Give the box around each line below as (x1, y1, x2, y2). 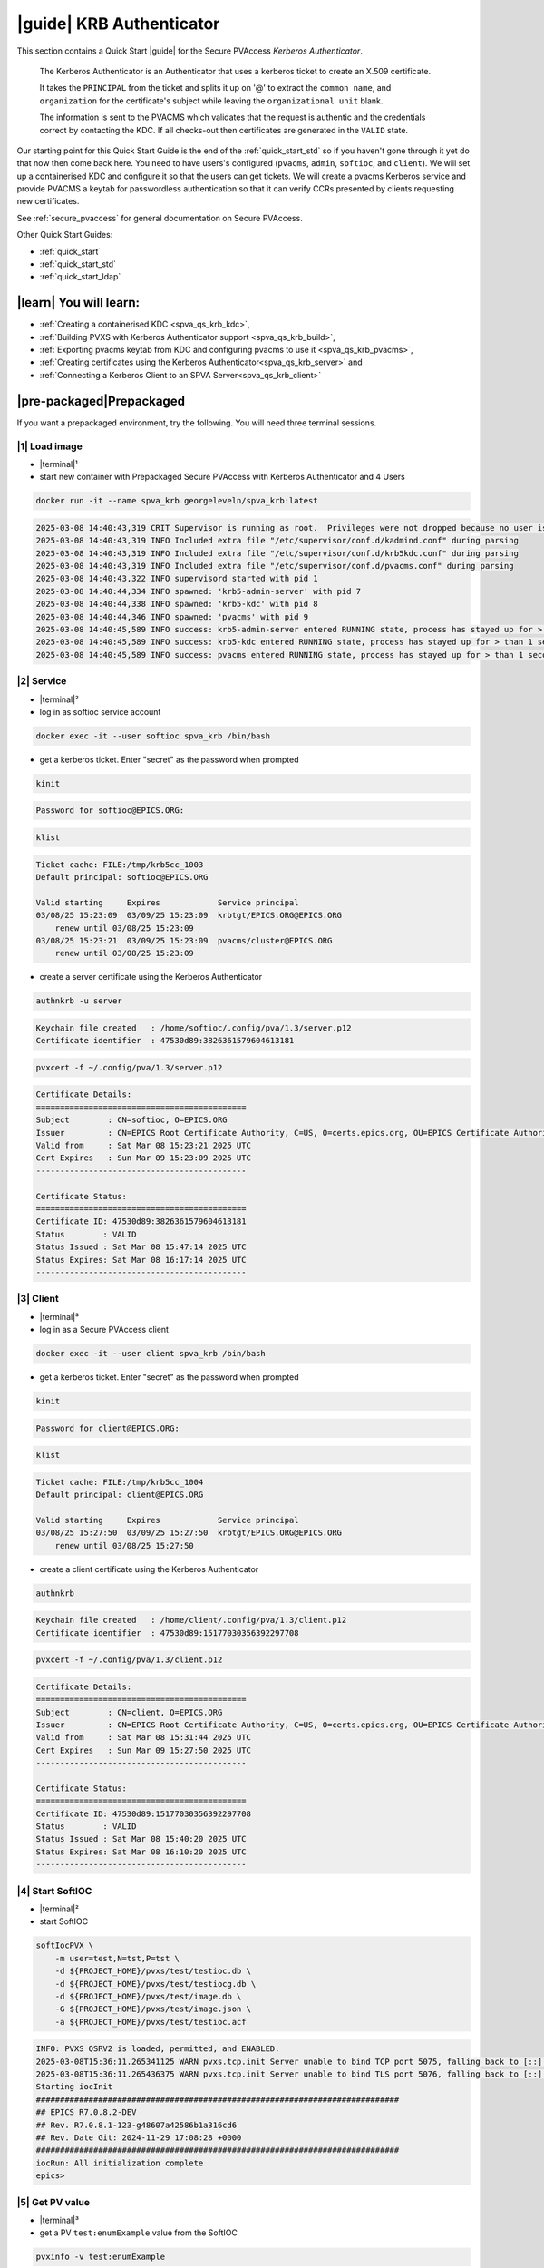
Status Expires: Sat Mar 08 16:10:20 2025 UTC (35, 1846, 247, 1857)
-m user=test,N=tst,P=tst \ (54, 1953, 180, 1963)
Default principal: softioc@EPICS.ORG (35, 872, 209, 882)
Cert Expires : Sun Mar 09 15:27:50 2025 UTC (35, 1745, 251, 1755)
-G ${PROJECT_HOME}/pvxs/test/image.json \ (54, 2004, 251, 2014)
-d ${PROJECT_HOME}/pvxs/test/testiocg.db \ (54, 1979, 257, 1989)
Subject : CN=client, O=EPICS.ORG (35, 1706, 223, 1717)
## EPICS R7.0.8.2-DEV (35, 2107, 137, 2117)
